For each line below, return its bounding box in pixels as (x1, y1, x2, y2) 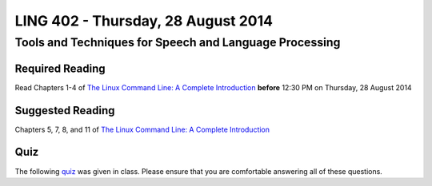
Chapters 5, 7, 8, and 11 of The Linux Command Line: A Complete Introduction (14, 125, 270, 134)
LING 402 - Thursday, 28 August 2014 (14, 12, 274, 30)
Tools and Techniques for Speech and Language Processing (14, 35, 341, 49)
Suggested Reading (14, 104, 115, 117)
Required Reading (14, 61, 106, 75)
